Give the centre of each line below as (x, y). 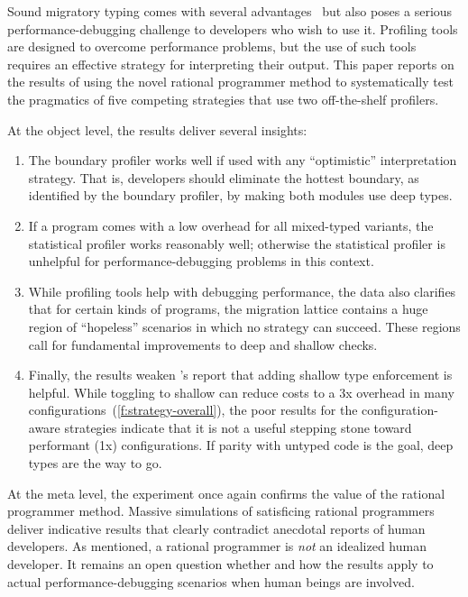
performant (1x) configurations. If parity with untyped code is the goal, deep (241, 445)
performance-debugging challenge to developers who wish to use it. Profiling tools (233, 28)
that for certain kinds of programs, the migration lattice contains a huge (228, 309)
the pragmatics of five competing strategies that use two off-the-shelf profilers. (223, 99)
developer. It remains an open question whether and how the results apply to (220, 564)
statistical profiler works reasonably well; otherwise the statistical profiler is (237, 243)
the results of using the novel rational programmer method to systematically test (230, 82)
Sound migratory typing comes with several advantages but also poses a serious (230, 11)
